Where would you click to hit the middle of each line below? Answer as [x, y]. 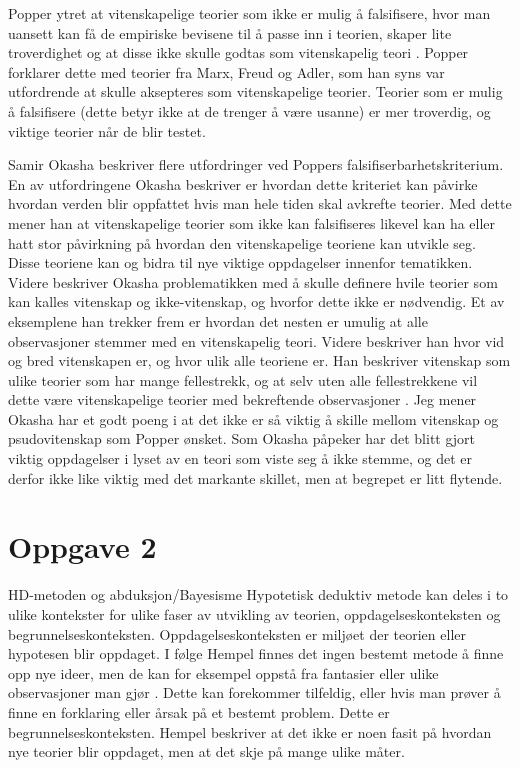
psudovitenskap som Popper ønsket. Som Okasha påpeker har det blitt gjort [242, 438]
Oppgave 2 [82, 546]
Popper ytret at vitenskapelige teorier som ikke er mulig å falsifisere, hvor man [249, 13]
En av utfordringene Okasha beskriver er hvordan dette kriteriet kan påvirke [243, 183]
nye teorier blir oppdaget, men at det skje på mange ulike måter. [206, 751]
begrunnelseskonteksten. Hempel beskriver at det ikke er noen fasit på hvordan [250, 731]
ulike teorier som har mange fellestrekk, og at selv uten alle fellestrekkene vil [243, 379]
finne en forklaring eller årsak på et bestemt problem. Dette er [199, 711]
